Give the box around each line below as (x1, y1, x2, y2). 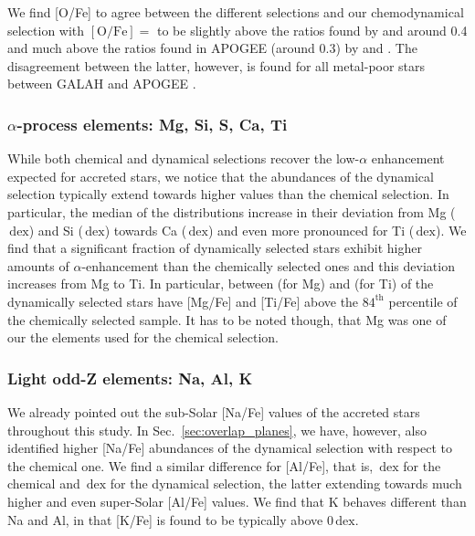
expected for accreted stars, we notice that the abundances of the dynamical (7, 166, 434, 185)
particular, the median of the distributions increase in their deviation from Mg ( (7, 202, 456, 221)
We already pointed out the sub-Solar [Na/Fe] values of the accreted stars (7, 402, 420, 421)
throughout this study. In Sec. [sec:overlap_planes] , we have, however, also (7, 420, 427, 439)
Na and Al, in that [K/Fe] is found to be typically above (7, 510, 323, 529)
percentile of (388, 291, 458, 310)
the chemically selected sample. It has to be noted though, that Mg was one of (7, 310, 447, 329)
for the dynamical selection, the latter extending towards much (110, 474, 462, 493)
